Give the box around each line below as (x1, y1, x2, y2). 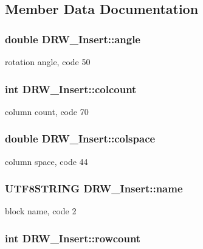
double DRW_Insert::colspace (5, 131, 156, 146)
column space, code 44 (5, 155, 88, 167)
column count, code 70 (5, 105, 89, 117)
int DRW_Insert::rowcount (5, 230, 141, 245)
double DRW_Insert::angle (5, 31, 140, 46)
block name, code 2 (5, 205, 77, 217)
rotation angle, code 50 (5, 55, 91, 68)
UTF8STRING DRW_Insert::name (5, 181, 183, 196)
